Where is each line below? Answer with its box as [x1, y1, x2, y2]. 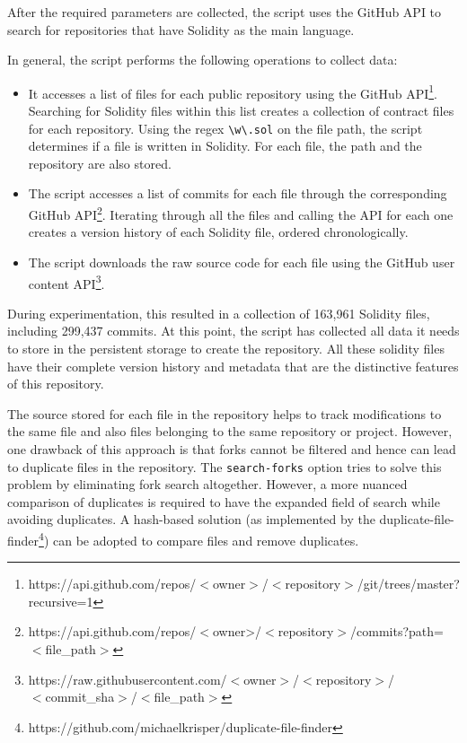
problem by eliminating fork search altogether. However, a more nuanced [7, 475, 408, 494]
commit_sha [45, 687, 115, 706]
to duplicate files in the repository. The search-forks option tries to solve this [7, 457, 442, 476]
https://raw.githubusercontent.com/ [28, 669, 227, 688]
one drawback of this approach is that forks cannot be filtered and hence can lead [7, 439, 456, 458]
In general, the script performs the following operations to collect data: [7, 50, 398, 69]
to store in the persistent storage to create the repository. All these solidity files [7, 338, 445, 357]
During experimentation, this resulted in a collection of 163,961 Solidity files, [7, 303, 430, 322]
